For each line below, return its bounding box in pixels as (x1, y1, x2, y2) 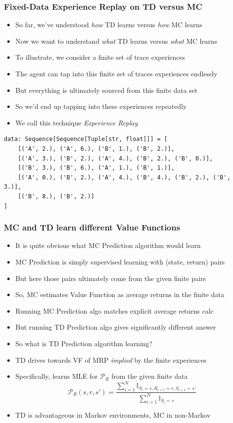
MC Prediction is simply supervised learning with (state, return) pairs (15, 256, 225, 266)
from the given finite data (111, 371, 188, 381)
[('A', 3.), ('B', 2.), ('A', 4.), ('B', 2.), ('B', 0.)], (18, 155, 213, 162)
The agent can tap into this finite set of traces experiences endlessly (15, 69, 217, 78)
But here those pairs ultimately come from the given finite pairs (15, 273, 206, 283)
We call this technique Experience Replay (15, 117, 138, 127)
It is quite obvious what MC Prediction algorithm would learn (15, 240, 201, 250)
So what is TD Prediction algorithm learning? (15, 338, 153, 348)
